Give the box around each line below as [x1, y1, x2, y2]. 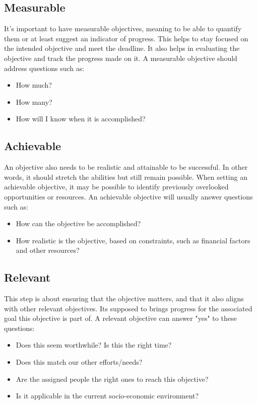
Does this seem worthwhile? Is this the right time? [16, 340, 172, 350]
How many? [16, 96, 52, 107]
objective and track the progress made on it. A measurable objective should [4, 52, 237, 63]
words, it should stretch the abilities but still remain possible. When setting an [4, 171, 247, 182]
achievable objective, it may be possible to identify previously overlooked [4, 181, 229, 192]
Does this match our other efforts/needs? [16, 357, 143, 367]
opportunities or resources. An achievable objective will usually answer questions [4, 191, 253, 201]
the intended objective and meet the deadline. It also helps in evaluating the [4, 43, 240, 53]
